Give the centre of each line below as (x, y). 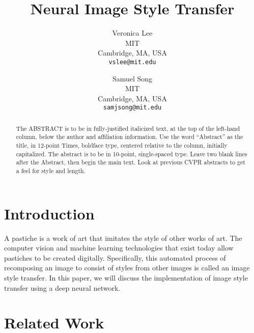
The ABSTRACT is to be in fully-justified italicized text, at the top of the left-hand (128, 128)
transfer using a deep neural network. (62, 287)
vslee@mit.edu (132, 62)
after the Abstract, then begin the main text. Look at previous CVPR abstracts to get (131, 162)
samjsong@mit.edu (132, 108)
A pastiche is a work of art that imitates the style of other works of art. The (123, 238)
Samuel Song (132, 78)
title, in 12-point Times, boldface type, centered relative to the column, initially (122, 145)
